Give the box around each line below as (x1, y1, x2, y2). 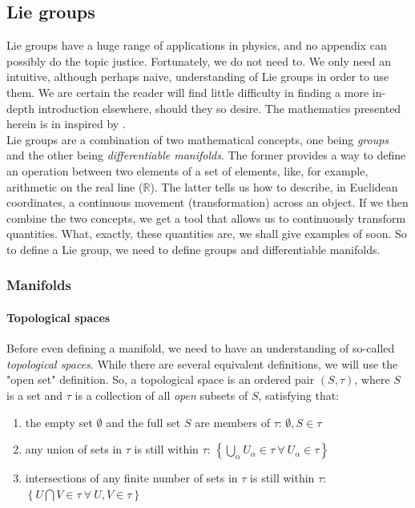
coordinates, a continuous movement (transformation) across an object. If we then (6, 194, 409, 211)
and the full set (106, 413, 181, 430)
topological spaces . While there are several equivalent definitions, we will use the (6, 355, 398, 372)
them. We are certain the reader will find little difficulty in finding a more (6, 83, 369, 100)
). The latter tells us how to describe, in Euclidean (150, 178, 398, 195)
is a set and (6, 386, 63, 403)
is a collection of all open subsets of (75, 386, 248, 403)
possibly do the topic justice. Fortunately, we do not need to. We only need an (6, 52, 391, 69)
